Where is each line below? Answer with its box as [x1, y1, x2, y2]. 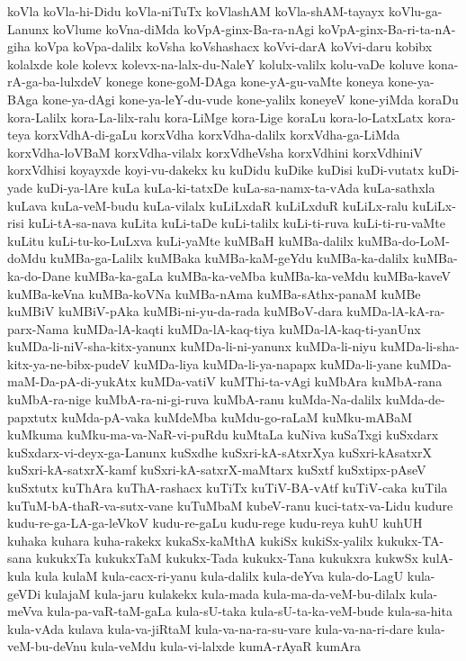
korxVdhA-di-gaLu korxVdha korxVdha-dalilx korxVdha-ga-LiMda [34, 125, 400, 144]
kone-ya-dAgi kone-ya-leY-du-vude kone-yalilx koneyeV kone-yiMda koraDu [42, 89, 459, 108]
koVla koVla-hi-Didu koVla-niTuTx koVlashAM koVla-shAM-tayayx [7, 2, 385, 20]
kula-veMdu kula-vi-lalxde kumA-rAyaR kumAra [90, 637, 362, 656]
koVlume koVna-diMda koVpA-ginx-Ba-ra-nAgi [52, 19, 315, 38]
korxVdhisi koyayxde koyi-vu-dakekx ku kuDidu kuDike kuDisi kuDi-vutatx [7, 160, 425, 179]
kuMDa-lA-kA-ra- [346, 302, 445, 321]
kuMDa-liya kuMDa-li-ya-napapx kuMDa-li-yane [133, 354, 402, 373]
